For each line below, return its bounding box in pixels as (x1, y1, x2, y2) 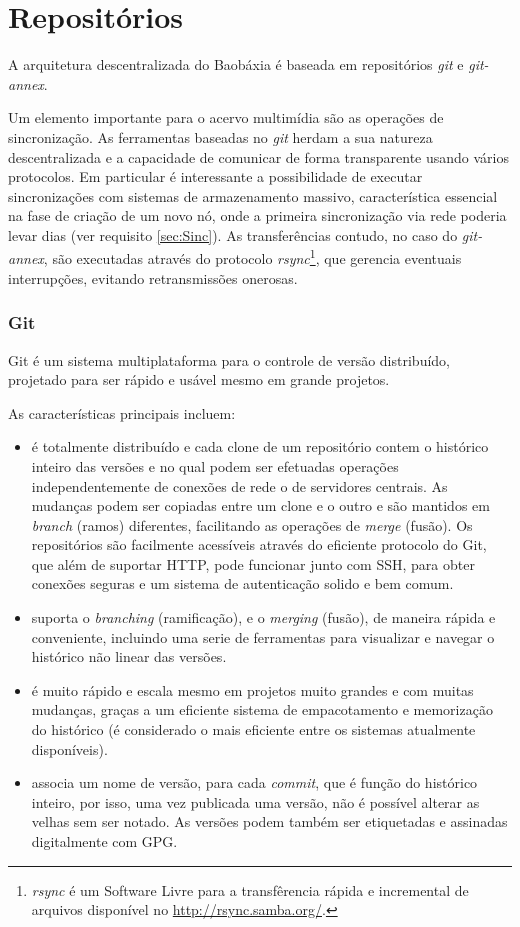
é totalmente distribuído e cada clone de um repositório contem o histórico (31, 436, 489, 457)
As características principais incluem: (8, 402, 236, 423)
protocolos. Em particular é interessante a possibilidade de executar (8, 166, 423, 187)
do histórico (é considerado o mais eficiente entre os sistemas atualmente (31, 719, 476, 740)
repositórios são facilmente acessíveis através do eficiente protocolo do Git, (31, 534, 487, 555)
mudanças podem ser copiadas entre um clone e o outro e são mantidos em (31, 495, 490, 516)
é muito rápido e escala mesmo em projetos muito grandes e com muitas (31, 679, 474, 700)
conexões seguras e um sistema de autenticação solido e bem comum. (31, 573, 454, 594)
